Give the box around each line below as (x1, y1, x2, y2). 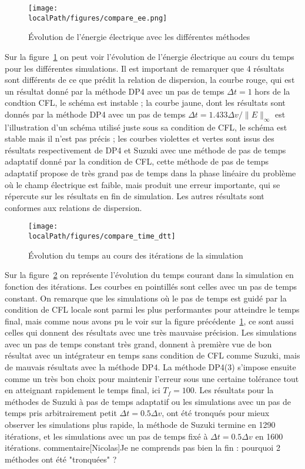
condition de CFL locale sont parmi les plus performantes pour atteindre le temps (5, 303, 300, 316)
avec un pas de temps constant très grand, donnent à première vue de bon (5, 337, 272, 350)
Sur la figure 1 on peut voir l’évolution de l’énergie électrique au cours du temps (5, 50, 294, 62)
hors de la (254, 85, 290, 97)
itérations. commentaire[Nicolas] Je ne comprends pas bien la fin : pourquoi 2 (5, 441, 280, 454)
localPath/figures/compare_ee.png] (28, 14, 167, 22)
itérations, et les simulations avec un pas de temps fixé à (5, 430, 208, 442)
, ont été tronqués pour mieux (162, 407, 270, 419)
